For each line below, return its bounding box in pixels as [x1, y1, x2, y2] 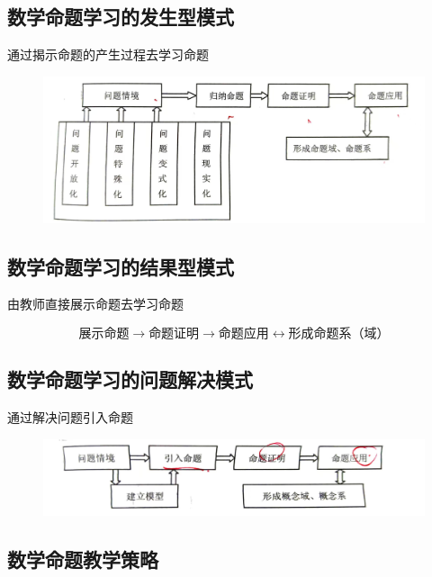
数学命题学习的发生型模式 [7, 3, 234, 31]
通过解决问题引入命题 [7, 408, 133, 427]
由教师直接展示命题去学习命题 [7, 294, 184, 313]
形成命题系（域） [288, 327, 390, 340]
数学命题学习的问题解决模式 [7, 365, 253, 393]
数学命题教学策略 [7, 545, 158, 572]
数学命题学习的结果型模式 [7, 252, 234, 280]
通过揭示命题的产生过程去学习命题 [7, 45, 209, 64]
